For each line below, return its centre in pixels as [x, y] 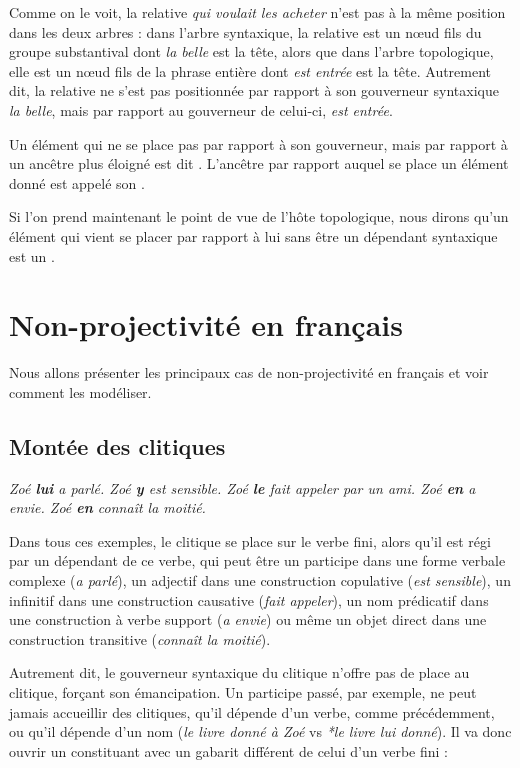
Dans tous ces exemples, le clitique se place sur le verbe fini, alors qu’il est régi [250, 540]
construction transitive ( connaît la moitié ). [140, 638]
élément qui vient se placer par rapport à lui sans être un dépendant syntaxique [253, 235]
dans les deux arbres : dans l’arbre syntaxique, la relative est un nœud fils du [245, 31]
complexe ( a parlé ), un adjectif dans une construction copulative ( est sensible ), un [260, 580]
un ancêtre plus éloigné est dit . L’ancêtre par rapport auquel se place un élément [259, 163]
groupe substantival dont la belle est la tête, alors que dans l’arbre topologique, [251, 51]
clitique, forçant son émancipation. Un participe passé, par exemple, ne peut [243, 691]
